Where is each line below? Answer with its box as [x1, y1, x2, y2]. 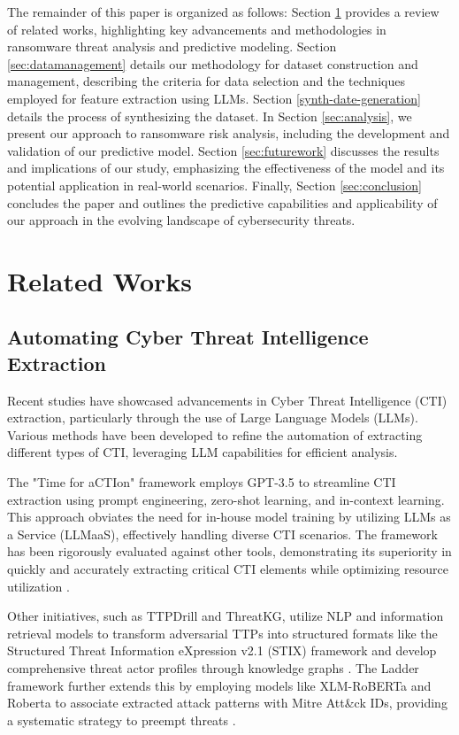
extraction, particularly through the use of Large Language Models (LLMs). [7, 408, 418, 427]
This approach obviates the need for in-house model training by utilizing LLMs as [7, 507, 451, 526]
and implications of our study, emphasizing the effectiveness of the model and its [7, 159, 445, 177]
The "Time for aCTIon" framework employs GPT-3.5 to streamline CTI [7, 473, 396, 491]
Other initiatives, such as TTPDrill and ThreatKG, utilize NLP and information [7, 607, 444, 625]
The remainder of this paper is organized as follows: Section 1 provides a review [7, 3, 440, 20]
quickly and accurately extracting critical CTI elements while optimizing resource [7, 560, 448, 578]
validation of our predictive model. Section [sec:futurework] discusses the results [7, 141, 440, 159]
